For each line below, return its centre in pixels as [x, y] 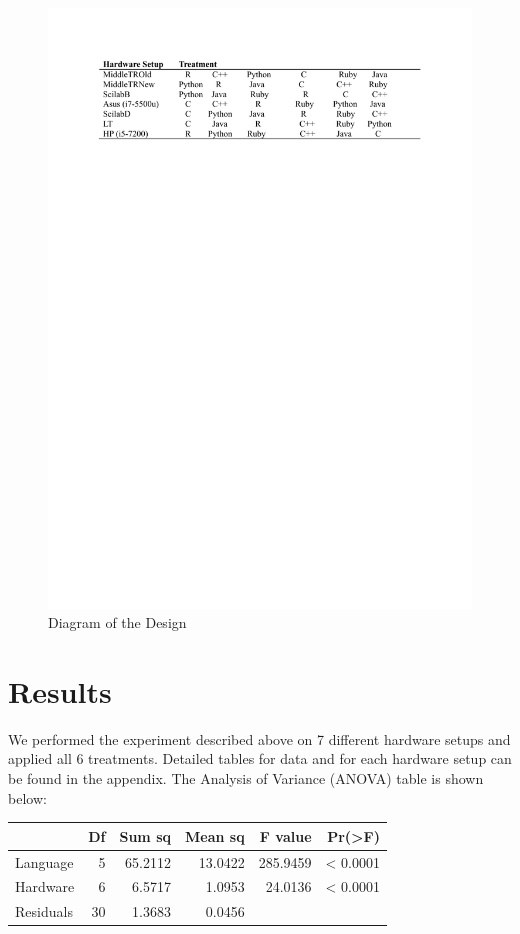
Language [44, 861]
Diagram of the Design [117, 622]
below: [27, 797]
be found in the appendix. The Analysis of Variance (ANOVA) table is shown [246, 778]
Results [60, 690]
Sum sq [145, 835]
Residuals [44, 911]
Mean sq [215, 835]
